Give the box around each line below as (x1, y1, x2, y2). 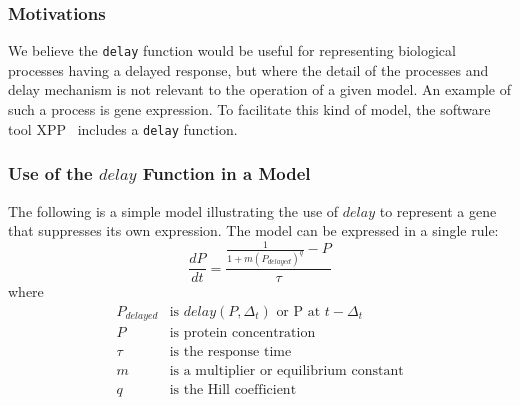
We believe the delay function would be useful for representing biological (8, 40, 456, 61)
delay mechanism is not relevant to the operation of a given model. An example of (8, 79, 512, 100)
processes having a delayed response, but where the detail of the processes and (8, 59, 489, 80)
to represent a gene (379, 200, 497, 221)
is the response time (169, 345, 292, 360)
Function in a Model (142, 161, 311, 186)
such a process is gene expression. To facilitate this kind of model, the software (8, 99, 491, 120)
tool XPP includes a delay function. (8, 118, 238, 139)
